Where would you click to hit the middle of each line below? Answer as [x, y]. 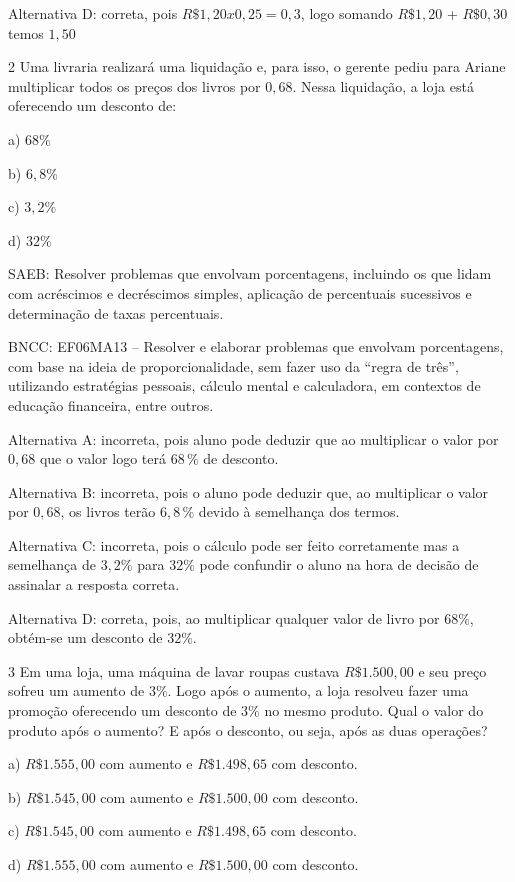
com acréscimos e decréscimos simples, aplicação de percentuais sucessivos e [240, 292]
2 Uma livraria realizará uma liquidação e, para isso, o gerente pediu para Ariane [257, 66]
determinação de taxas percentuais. [116, 312]
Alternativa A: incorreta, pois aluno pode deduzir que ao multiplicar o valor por [253, 438]
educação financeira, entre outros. [111, 404]
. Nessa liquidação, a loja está [383, 85]
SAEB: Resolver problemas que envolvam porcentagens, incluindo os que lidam [250, 273]
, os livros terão [108, 511]
